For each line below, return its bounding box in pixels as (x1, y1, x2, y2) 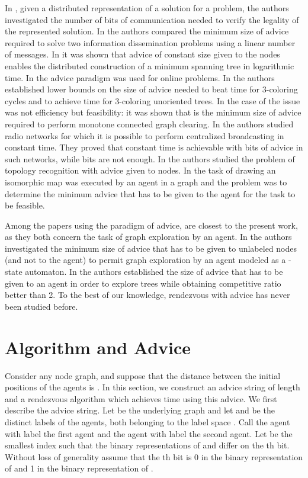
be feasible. (5, 199, 45, 211)
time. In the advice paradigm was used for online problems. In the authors (5, 71, 275, 84)
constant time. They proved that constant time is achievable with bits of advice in (5, 141, 303, 153)
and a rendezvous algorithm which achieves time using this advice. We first (5, 392, 277, 405)
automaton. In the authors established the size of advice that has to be (25, 265, 283, 278)
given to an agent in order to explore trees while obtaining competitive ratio (5, 277, 281, 289)
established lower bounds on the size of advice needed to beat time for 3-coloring (5, 83, 298, 95)
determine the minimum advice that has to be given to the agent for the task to (5, 187, 296, 200)
